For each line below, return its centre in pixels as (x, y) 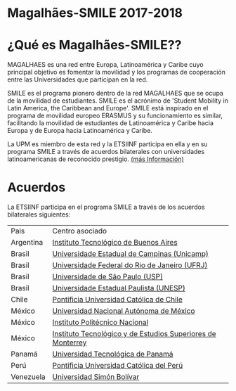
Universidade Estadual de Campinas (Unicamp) (130, 254)
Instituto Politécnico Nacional (100, 323)
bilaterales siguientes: (39, 214)
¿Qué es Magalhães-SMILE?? (94, 45)
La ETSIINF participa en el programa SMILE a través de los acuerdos (106, 207)
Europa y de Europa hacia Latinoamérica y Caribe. (80, 131)
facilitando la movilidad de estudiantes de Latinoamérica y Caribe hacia (111, 123)
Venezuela (28, 377)
